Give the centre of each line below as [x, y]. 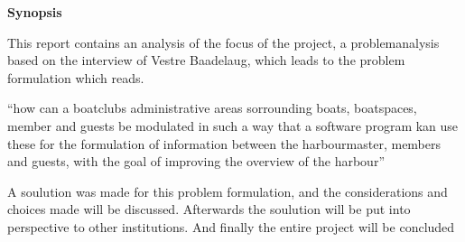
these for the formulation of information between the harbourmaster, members [224, 143]
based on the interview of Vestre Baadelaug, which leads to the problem [206, 60]
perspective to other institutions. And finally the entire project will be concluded [231, 226]
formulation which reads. [76, 77]
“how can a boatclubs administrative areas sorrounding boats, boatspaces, [212, 108]
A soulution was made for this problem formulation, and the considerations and [228, 191]
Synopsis [35, 12]
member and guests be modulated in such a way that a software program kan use [233, 125]
